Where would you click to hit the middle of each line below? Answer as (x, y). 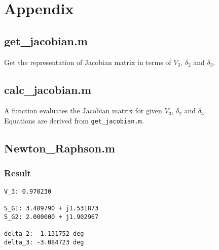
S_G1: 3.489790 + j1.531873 (51, 208)
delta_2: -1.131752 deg (44, 233)
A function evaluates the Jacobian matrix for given (83, 111)
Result (18, 173)
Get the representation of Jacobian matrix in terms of (88, 62)
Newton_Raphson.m (60, 148)
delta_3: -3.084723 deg (44, 242)
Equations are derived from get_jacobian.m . (74, 120)
